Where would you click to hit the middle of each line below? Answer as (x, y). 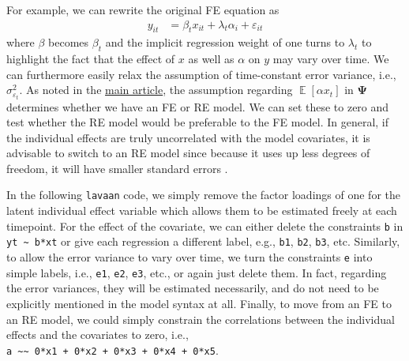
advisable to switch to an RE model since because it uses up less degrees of (188, 153)
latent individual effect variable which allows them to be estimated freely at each (202, 211)
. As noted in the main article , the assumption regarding (156, 90)
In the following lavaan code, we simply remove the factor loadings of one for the (203, 195)
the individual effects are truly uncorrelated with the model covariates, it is (188, 137)
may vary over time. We (331, 59)
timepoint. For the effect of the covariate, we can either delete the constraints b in (205, 226)
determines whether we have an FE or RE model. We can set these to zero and (198, 106)
